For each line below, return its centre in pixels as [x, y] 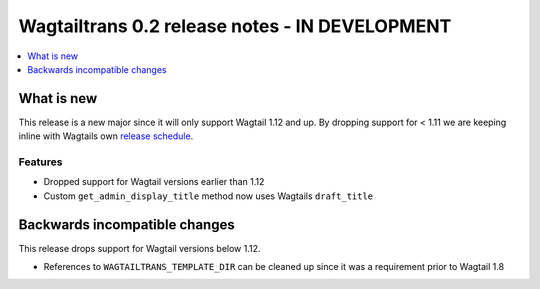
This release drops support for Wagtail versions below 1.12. [139, 248]
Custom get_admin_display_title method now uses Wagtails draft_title [208, 196]
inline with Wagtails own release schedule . [106, 136]
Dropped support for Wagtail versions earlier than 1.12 [154, 182]
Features [40, 162]
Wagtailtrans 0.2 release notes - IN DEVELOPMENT [235, 26]
